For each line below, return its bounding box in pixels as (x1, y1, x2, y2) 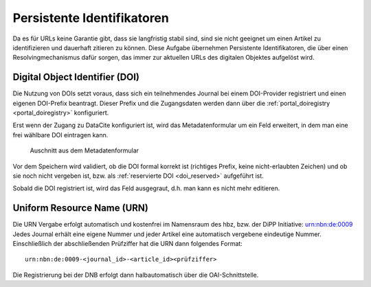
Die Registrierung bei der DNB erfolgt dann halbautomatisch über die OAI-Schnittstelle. (12, 271, 259, 279)
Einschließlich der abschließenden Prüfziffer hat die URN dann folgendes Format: (12, 240, 243, 248)
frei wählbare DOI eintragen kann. (12, 130, 109, 139)
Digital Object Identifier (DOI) (12, 71, 140, 83)
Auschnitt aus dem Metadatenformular (30, 146, 139, 154)
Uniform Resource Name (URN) (12, 203, 149, 214)
